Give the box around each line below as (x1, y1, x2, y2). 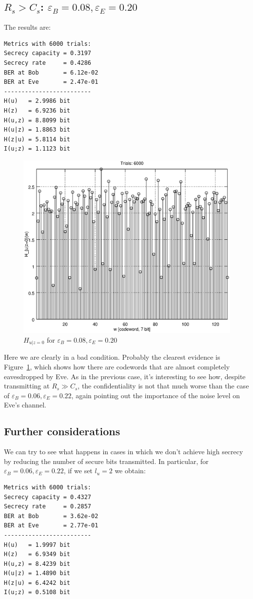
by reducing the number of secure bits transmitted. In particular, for (4, 456, 209, 466)
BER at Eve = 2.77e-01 (4, 522, 98, 529)
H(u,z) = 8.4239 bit (4, 560, 71, 567)
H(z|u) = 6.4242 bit (4, 579, 71, 586)
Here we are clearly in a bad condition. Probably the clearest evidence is (4, 352, 220, 362)
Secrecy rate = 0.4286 (4, 59, 91, 66)
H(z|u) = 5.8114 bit (4, 135, 71, 143)
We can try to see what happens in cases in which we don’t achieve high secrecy (4, 446, 243, 457)
